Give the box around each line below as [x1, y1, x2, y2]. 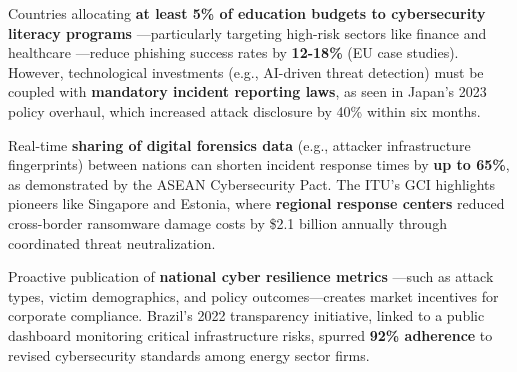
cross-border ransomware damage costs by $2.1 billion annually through [8, 212, 447, 233]
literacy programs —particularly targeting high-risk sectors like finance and [8, 22, 487, 43]
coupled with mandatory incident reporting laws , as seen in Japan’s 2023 [8, 81, 487, 102]
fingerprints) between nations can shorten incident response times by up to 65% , [8, 154, 510, 175]
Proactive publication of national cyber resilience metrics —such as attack [8, 266, 494, 287]
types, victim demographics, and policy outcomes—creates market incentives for [8, 285, 499, 306]
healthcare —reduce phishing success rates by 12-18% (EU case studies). [8, 42, 459, 63]
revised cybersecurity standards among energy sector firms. [8, 344, 370, 365]
